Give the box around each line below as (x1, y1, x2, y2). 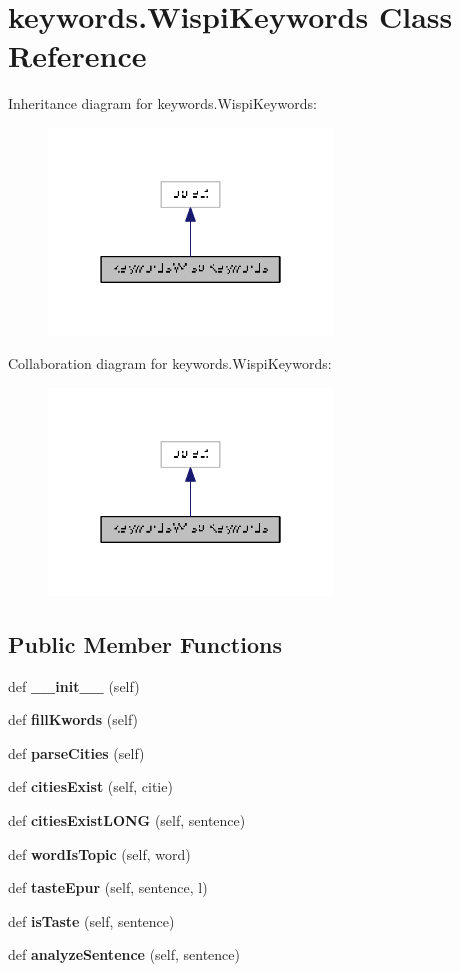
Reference (8, 35, 147, 76)
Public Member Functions (8, 628, 282, 659)
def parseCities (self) (8, 742, 145, 763)
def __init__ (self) (8, 675, 140, 696)
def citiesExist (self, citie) (8, 776, 173, 797)
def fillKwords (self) (8, 709, 139, 730)
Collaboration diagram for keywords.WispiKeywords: (8, 353, 332, 374)
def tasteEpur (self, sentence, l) (8, 877, 208, 898)
